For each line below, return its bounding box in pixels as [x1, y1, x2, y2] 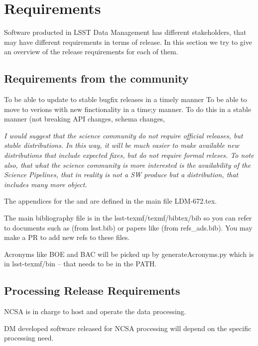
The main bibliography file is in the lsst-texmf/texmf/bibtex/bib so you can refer [4, 213, 252, 223]
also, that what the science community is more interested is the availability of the [4, 159, 251, 170]
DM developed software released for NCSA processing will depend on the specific [4, 323, 252, 333]
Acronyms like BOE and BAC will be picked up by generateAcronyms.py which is [4, 248, 254, 259]
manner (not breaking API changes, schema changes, [4, 114, 165, 124]
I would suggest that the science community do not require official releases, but [4, 130, 243, 140]
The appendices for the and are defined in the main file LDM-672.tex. [4, 196, 217, 206]
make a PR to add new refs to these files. [4, 232, 130, 242]
